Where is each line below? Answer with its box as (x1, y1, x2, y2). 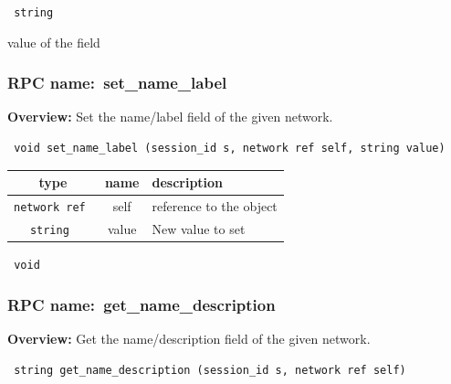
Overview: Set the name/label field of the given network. (7, 107, 333, 126)
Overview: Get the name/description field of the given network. (7, 328, 371, 347)
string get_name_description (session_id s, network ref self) (14, 363, 406, 377)
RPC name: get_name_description (7, 293, 276, 315)
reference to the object (152, 197, 278, 216)
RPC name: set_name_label (7, 71, 227, 94)
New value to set (152, 219, 246, 238)
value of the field (7, 32, 100, 51)
